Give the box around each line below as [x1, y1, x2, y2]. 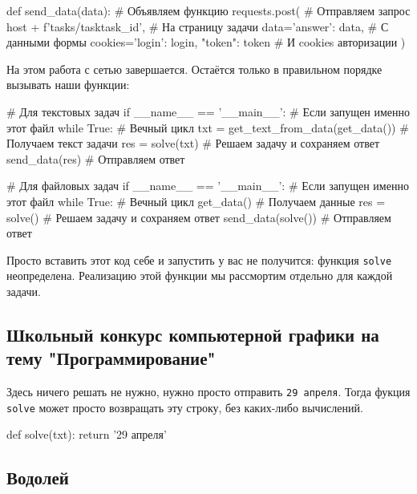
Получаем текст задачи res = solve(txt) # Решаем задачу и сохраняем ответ [6, 135, 380, 152]
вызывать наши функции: [6, 76, 130, 93]
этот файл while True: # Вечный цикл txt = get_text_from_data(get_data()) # [6, 119, 409, 136]
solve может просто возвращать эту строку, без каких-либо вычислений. [6, 399, 363, 415]
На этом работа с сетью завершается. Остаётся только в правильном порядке [6, 60, 383, 77]
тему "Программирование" [6, 346, 216, 370]
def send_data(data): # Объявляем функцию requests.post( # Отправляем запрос [6, 2, 411, 18]
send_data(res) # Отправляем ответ [6, 150, 185, 167]
